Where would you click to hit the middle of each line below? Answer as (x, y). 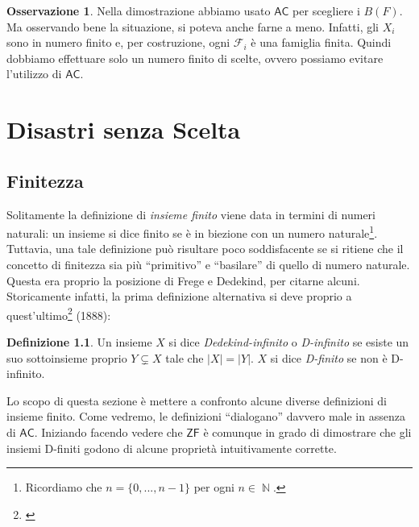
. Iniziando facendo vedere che (108, 432)
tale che (185, 357)
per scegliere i (326, 10)
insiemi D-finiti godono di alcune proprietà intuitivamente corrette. (172, 448)
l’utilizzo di (34, 74)
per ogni (214, 487)
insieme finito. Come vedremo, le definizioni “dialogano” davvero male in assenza (206, 416)
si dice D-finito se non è (329, 357)
